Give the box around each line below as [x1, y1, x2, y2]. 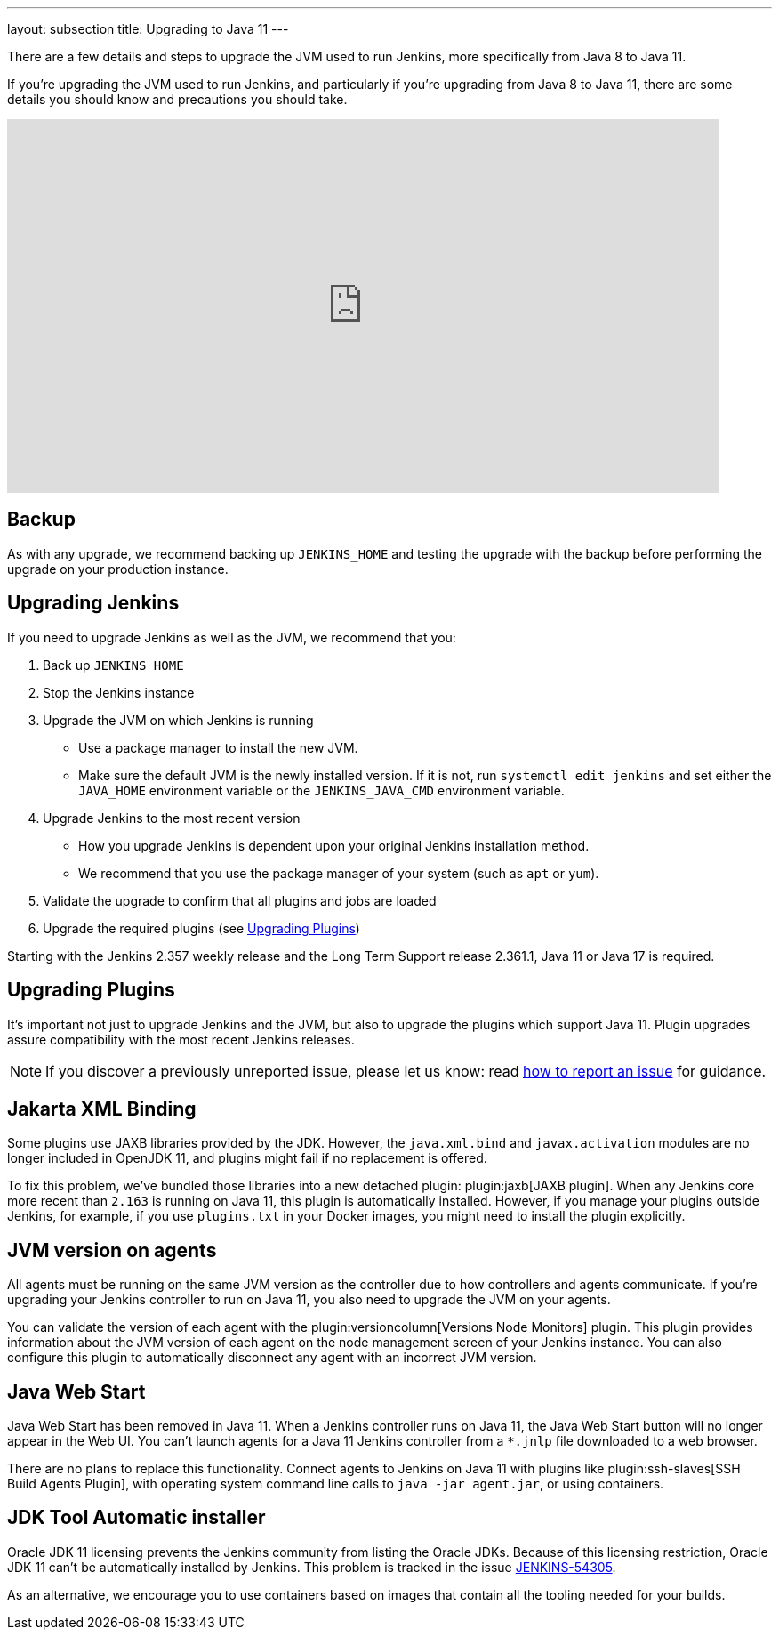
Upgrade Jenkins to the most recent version [43, 810, 301, 826]
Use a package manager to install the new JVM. [78, 739, 358, 755]
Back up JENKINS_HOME [43, 657, 184, 673]
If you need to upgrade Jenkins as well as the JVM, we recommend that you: [7, 629, 456, 645]
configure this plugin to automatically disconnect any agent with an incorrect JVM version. [7, 1350, 537, 1366]
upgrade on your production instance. [7, 560, 229, 577]
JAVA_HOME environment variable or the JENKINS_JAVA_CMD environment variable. [78, 782, 565, 798]
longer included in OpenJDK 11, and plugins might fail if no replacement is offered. [7, 1150, 487, 1166]
